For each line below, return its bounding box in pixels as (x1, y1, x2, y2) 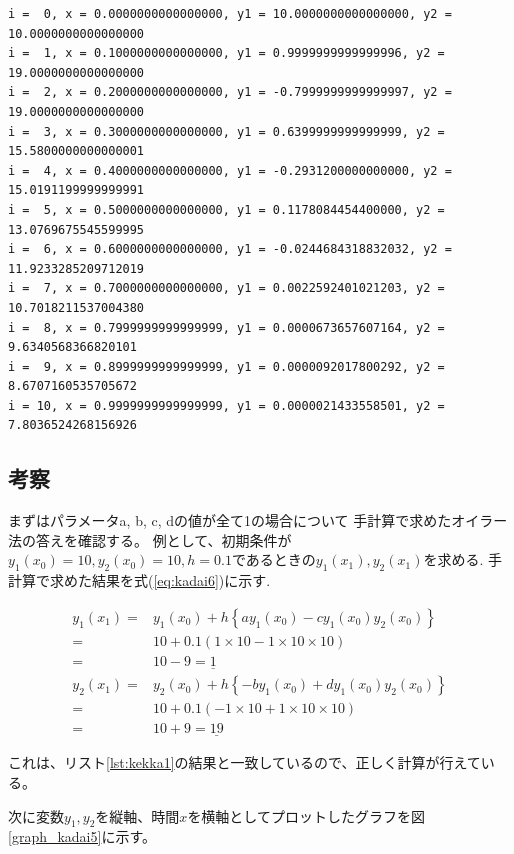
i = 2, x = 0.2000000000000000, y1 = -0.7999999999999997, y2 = (8, 85, 452, 100)
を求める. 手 (423, 549, 503, 570)
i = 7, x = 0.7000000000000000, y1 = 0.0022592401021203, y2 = (8, 281, 445, 296)
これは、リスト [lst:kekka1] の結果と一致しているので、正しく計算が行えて (8, 752, 481, 773)
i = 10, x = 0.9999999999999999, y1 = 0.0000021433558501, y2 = (8, 398, 445, 413)
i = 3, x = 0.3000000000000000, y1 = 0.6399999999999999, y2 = (8, 124, 445, 139)
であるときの (231, 549, 316, 570)
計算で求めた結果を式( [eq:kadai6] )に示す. (8, 570, 271, 591)
